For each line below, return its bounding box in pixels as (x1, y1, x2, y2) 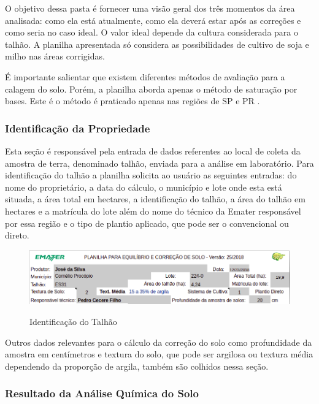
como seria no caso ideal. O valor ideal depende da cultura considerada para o (5, 26, 298, 39)
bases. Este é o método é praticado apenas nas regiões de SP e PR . (5, 94, 260, 107)
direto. (5, 229, 29, 242)
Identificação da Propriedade (5, 120, 150, 135)
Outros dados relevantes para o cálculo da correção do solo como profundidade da (5, 335, 312, 348)
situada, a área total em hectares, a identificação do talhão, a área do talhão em (5, 192, 306, 205)
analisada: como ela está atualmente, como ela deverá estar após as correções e (5, 13, 301, 26)
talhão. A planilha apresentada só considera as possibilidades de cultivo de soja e (5, 37, 309, 50)
